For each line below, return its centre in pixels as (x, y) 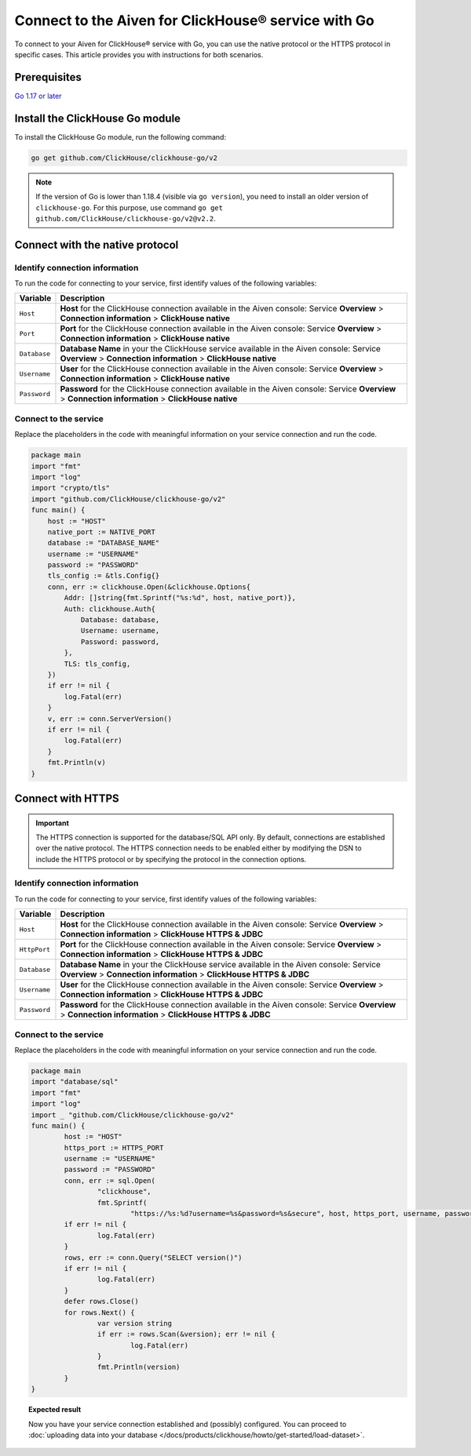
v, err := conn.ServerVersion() (110, 719)
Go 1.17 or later (38, 96)
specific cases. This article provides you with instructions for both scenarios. (139, 54)
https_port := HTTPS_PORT (114, 1148)
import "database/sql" (75, 1082)
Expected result (55, 1410)
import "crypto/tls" (70, 488)
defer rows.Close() (101, 1301)
